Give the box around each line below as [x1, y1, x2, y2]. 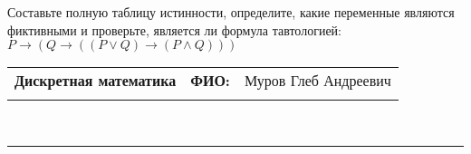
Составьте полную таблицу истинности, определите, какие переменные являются [7, 3, 455, 21]
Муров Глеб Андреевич [244, 70, 391, 91]
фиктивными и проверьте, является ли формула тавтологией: [7, 20, 341, 39]
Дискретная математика [14, 70, 177, 91]
